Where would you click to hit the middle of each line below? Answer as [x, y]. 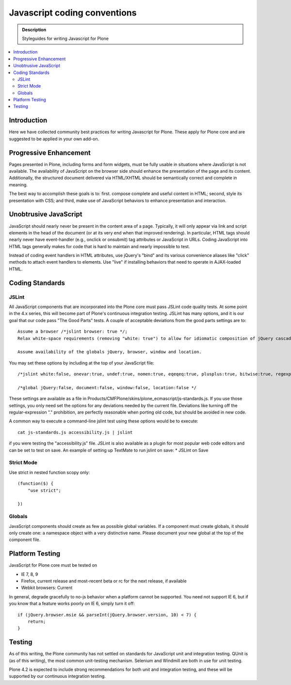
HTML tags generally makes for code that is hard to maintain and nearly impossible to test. [99, 246]
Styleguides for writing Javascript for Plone [65, 38]
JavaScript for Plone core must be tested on [53, 565]
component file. [25, 540]
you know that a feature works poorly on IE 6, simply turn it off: [72, 604]
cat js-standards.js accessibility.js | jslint [75, 432]
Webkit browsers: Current [47, 588]
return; [37, 621]
